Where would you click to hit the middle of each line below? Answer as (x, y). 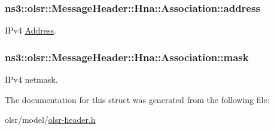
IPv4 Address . (31, 30)
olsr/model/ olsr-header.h (50, 120)
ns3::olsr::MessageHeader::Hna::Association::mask (127, 57)
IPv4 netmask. (31, 79)
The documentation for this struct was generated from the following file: (137, 99)
